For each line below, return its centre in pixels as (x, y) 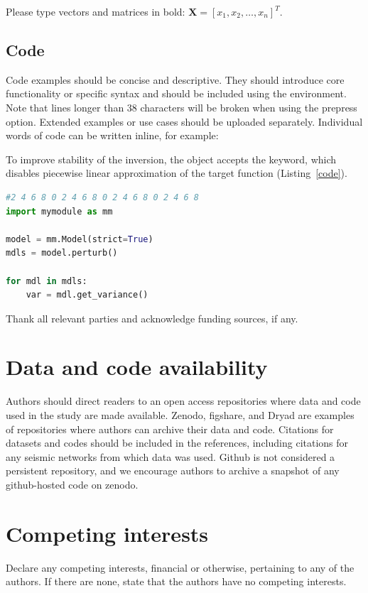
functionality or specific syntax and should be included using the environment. (176, 93)
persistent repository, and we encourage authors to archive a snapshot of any (173, 470)
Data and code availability (137, 367)
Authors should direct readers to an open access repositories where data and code (183, 401)
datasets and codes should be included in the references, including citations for (177, 443)
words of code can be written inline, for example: (112, 135)
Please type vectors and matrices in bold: (96, 11)
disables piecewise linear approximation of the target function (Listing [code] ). (177, 173)
